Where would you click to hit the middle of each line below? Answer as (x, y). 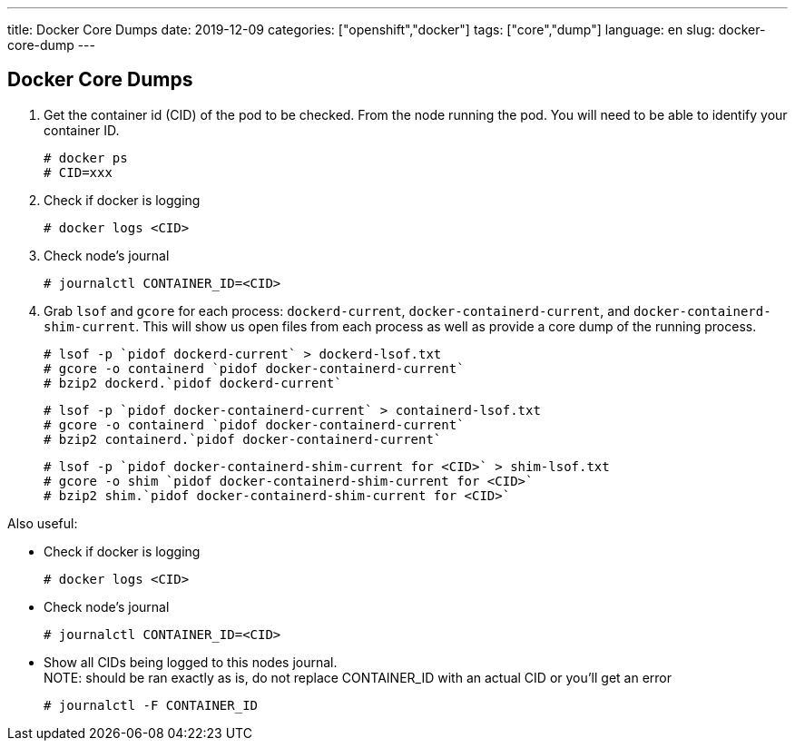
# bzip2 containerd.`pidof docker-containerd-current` (243, 439)
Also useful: (43, 523)
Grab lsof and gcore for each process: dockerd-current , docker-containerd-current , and (337, 310)
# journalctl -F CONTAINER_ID (151, 705)
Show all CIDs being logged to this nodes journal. (191, 662)
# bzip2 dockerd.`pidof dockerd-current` (193, 383)
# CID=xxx (78, 172)
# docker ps (86, 157)
